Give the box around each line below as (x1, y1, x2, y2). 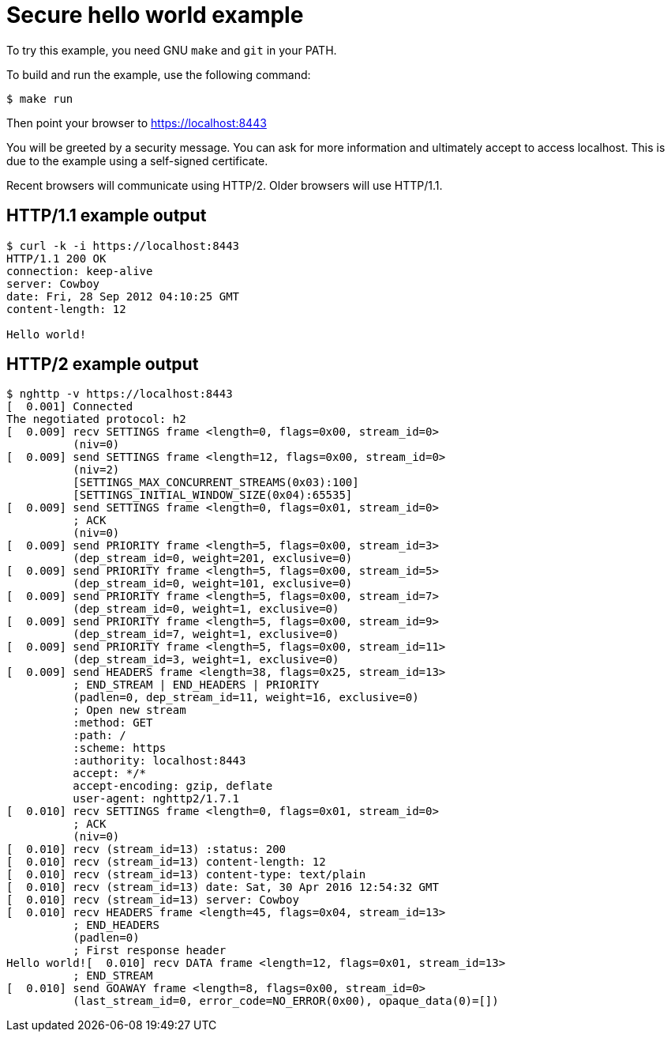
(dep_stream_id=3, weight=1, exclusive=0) (73, 653, 339, 666)
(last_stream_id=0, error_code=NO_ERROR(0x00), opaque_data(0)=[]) (73, 995, 499, 1008)
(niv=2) (73, 463, 120, 477)
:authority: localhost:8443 (73, 754, 246, 768)
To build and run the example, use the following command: (6, 67, 311, 81)
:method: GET (73, 716, 153, 730)
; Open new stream (73, 704, 186, 717)
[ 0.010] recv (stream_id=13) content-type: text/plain (6, 868, 366, 881)
